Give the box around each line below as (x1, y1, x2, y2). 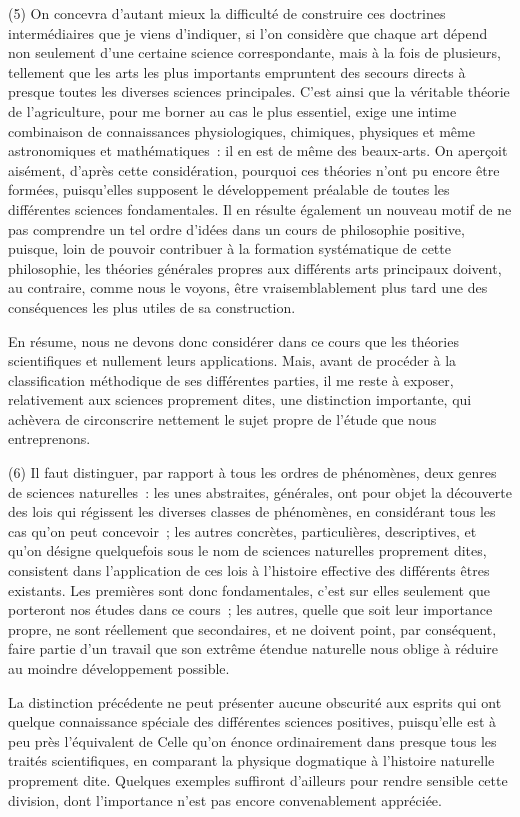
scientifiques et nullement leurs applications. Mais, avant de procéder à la (8, 350, 457, 371)
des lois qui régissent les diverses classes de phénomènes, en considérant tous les (8, 501, 496, 522)
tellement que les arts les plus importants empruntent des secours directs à (8, 61, 466, 82)
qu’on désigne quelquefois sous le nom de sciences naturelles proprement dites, (8, 540, 487, 561)
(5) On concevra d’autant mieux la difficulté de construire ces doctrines (8, 3, 446, 23)
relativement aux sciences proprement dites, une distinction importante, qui (8, 389, 472, 410)
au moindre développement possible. (8, 658, 230, 678)
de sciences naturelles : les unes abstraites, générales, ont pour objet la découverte (8, 481, 512, 502)
